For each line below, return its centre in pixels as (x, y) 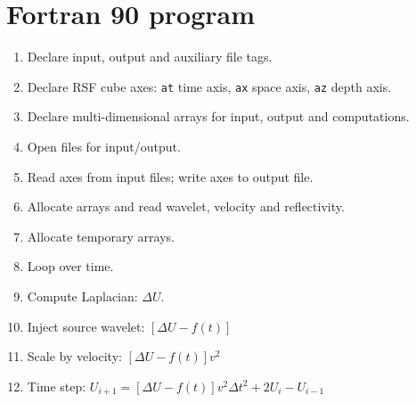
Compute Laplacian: (82, 296)
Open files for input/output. (104, 146)
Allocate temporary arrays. (101, 236)
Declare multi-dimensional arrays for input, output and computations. (218, 116)
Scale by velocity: (74, 356)
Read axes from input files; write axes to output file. (170, 176)
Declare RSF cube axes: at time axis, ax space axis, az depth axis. (209, 86)
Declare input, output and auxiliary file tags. (150, 57)
